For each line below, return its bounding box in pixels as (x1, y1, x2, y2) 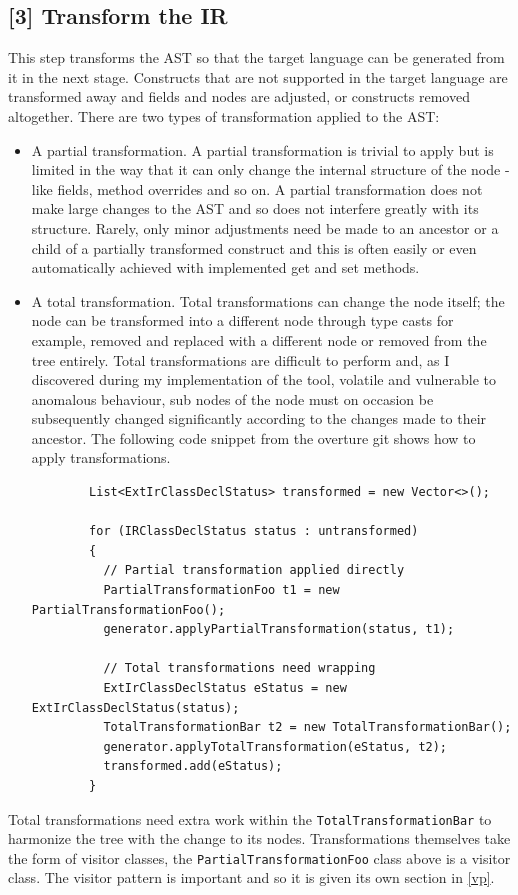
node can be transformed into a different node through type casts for (31, 310, 454, 331)
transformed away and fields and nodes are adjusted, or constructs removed (8, 86, 470, 107)
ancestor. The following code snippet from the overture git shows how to (31, 427, 476, 448)
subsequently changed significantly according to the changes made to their (31, 408, 487, 429)
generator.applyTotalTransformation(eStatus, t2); (103, 739, 448, 754)
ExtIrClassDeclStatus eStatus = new (103, 681, 347, 696)
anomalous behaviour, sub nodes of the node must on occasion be (31, 388, 434, 409)
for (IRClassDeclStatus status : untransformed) (89, 524, 419, 539)
